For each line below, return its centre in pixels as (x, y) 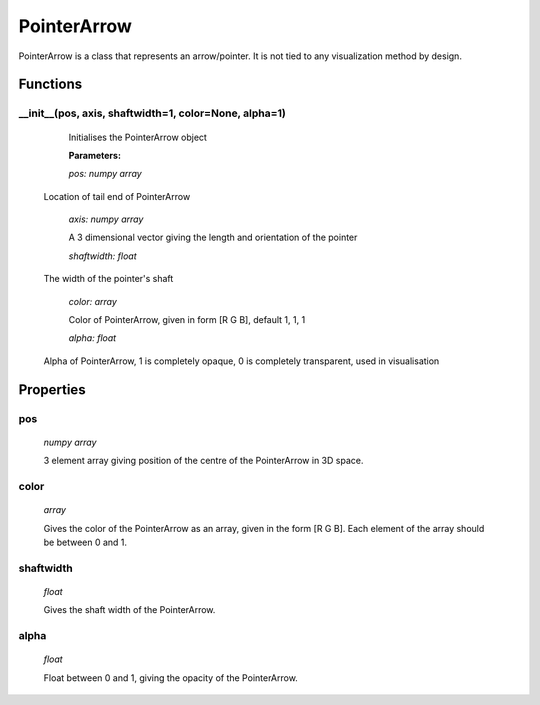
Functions (50, 84)
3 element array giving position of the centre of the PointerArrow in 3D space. (203, 461)
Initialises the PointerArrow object (137, 137)
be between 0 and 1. (85, 542)
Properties (52, 389)
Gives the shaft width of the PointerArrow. (129, 610)
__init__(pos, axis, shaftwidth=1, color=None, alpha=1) (152, 113)
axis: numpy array (106, 219)
